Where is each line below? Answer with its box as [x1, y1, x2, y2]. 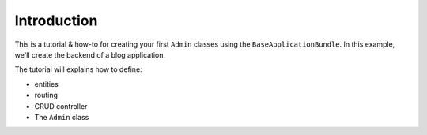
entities [34, 79, 59, 88]
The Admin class [34, 112, 89, 122]
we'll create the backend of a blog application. [14, 50, 166, 59]
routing [34, 91, 59, 100]
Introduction [14, 12, 98, 29]
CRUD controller [34, 101, 88, 111]
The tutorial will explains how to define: [14, 65, 142, 74]
